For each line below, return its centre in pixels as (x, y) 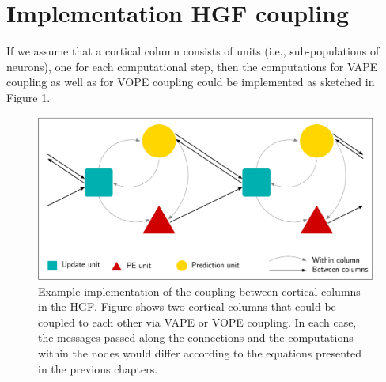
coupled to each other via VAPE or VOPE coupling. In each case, (197, 321)
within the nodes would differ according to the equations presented (200, 353)
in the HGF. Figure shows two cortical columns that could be (187, 306)
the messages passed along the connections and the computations (196, 337)
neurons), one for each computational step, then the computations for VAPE (192, 66)
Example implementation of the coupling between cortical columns (199, 291)
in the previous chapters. (98, 368)
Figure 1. (28, 97)
